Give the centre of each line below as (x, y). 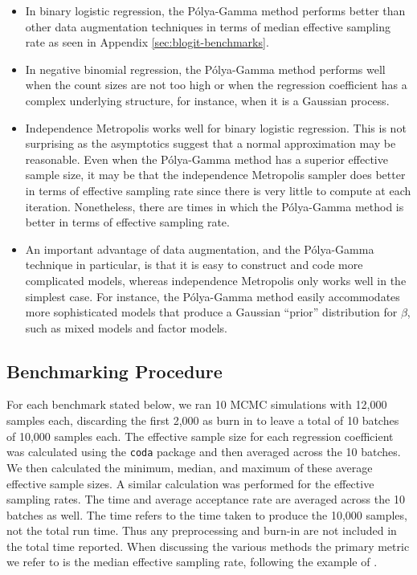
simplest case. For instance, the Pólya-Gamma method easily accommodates (213, 296)
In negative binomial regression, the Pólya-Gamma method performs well (205, 69)
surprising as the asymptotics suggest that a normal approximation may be (211, 143)
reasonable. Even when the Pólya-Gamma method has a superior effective (206, 159)
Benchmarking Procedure (114, 371)
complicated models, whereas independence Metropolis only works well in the (216, 280)
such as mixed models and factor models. (126, 327)
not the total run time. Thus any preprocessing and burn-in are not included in (202, 530)
